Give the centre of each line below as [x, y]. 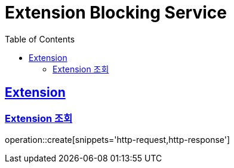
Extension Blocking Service [116, 13]
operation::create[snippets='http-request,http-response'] [118, 139]
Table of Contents [40, 39]
